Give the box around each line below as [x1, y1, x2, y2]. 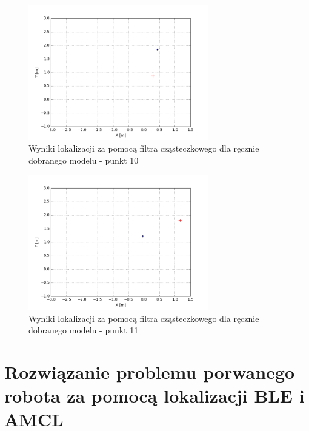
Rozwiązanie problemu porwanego [4, 359, 295, 384]
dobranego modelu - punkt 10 [28, 153, 139, 166]
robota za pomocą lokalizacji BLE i [4, 383, 305, 408]
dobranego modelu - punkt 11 [28, 324, 139, 336]
